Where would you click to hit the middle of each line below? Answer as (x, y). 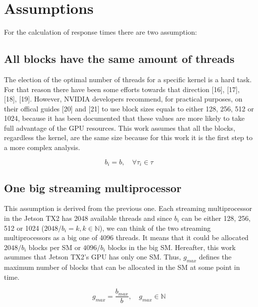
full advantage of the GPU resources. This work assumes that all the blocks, (120, 128)
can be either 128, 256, (216, 218)
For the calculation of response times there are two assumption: (100, 32)
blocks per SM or (55, 247)
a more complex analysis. (42, 147)
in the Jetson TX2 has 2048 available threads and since (88, 218)
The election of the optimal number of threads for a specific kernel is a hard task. (128, 79)
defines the (215, 257)
